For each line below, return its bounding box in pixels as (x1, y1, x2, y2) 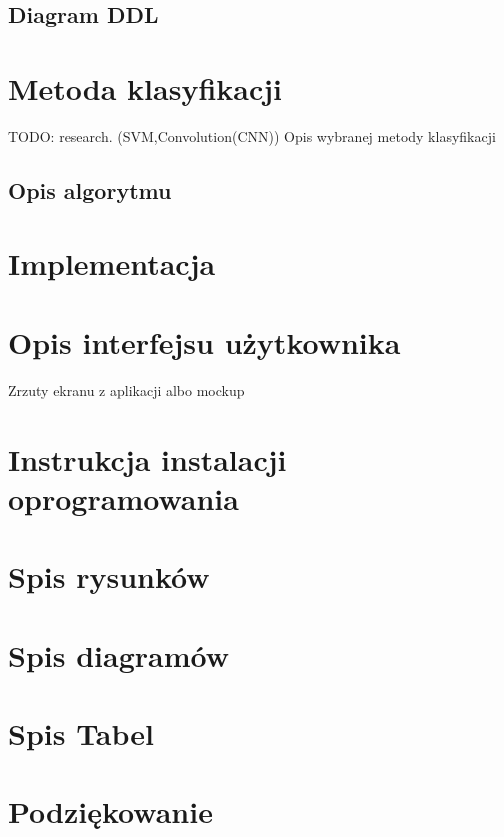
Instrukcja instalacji (8, 438, 287, 479)
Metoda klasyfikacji (8, 67, 283, 108)
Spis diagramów (8, 634, 229, 675)
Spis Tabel (8, 712, 154, 753)
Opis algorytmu (8, 174, 172, 205)
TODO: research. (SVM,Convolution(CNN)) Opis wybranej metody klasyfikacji (8, 125, 496, 146)
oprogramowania (8, 477, 239, 518)
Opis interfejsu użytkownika (8, 321, 401, 362)
